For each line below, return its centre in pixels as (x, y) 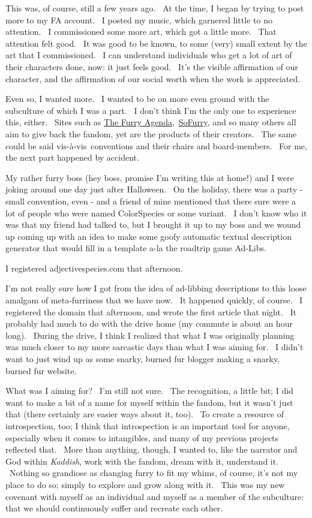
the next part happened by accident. (72, 157)
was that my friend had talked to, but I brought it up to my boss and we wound (153, 225)
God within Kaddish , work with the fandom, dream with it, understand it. (142, 461)
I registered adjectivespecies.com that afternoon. (94, 268)
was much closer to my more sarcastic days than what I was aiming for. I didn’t (154, 347)
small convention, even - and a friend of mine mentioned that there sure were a (151, 201)
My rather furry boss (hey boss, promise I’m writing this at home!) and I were (150, 177)
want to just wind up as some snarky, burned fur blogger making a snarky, (142, 359)
